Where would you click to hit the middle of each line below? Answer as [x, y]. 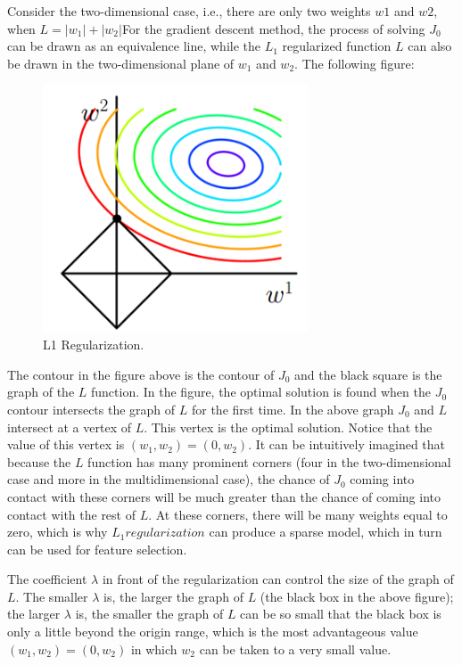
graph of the [41, 392]
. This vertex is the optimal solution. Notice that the [288, 427]
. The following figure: [355, 63]
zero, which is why [58, 532]
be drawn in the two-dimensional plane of [121, 63]
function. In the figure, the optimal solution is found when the [260, 392]
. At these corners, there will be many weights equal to [298, 514]
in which [154, 649]
